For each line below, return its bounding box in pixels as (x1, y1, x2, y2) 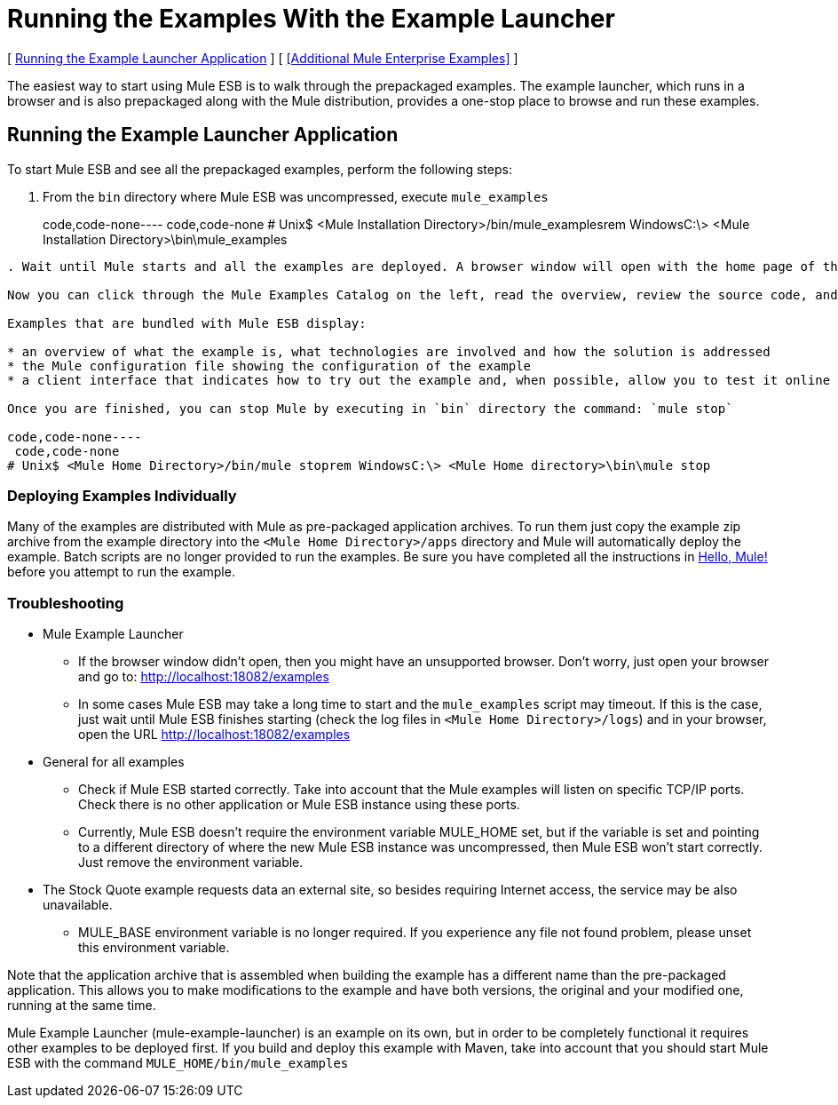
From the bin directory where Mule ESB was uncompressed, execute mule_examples (43, 188, 549, 204)
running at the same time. (7, 998, 156, 1014)
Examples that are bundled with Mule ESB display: (7, 315, 367, 330)
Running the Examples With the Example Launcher (7, 4, 615, 34)
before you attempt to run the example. (7, 564, 235, 580)
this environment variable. (78, 940, 230, 956)
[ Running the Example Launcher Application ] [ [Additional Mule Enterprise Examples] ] (7, 50, 518, 66)
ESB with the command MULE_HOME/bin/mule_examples (7, 1055, 349, 1071)
